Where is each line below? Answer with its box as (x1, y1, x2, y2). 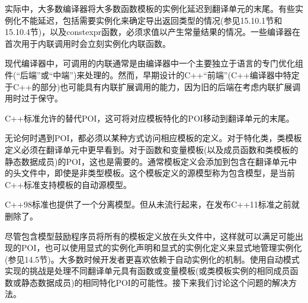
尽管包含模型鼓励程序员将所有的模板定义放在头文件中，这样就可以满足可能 (5, 229, 295, 242)
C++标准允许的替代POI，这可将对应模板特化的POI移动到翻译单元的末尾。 (5, 111, 294, 124)
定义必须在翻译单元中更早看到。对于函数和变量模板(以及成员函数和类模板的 (5, 143, 299, 155)
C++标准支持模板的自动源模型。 (5, 178, 131, 190)
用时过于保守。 (5, 92, 63, 104)
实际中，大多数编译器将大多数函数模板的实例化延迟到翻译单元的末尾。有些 (5, 2, 295, 14)
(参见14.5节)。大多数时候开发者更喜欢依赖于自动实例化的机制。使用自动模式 (5, 253, 300, 265)
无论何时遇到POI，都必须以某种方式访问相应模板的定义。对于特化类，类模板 (5, 132, 302, 144)
